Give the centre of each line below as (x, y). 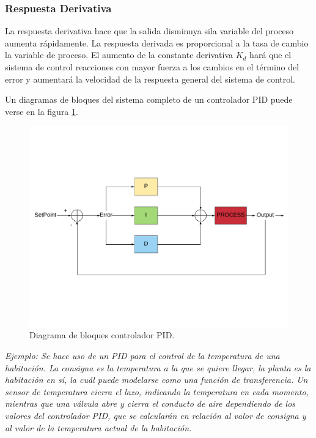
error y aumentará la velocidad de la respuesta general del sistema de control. (150, 79)
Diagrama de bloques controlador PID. (102, 335)
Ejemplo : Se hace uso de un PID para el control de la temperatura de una (142, 356)
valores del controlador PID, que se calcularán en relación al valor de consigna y (156, 416)
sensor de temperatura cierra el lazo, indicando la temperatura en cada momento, (157, 391)
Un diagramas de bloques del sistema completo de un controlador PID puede (149, 99)
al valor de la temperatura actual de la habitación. (98, 427)
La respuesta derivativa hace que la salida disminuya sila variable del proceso (149, 31)
